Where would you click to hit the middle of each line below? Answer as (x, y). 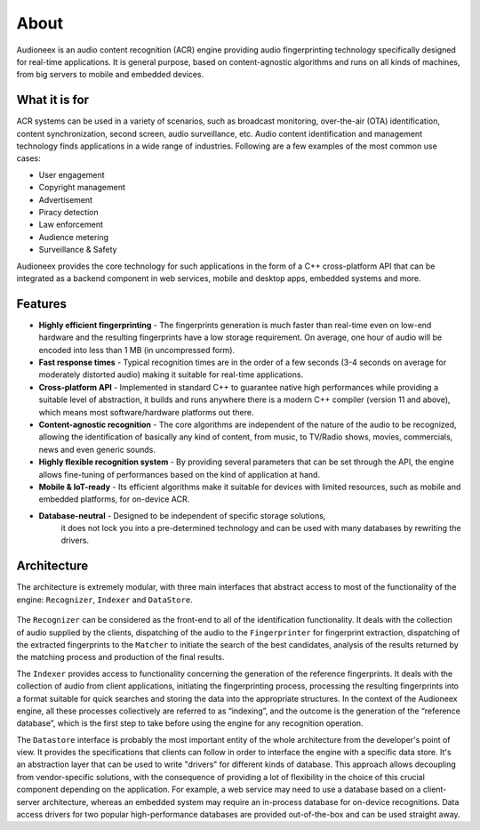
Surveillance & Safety (78, 250)
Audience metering (74, 237)
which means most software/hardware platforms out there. (146, 412)
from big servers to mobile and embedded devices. (110, 75)
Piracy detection (68, 212)
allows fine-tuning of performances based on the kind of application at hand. (179, 474)
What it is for (52, 100)
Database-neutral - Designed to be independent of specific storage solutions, (182, 515)
